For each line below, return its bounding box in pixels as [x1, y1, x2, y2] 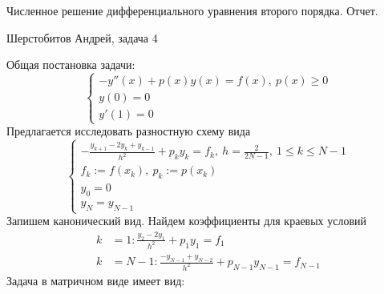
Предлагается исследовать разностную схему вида [6, 123, 251, 139]
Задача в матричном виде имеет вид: [6, 272, 185, 289]
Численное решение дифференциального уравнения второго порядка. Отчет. [6, 2, 378, 18]
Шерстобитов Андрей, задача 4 [6, 29, 158, 46]
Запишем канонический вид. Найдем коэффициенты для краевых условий [6, 212, 367, 229]
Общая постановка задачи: [6, 56, 135, 73]
